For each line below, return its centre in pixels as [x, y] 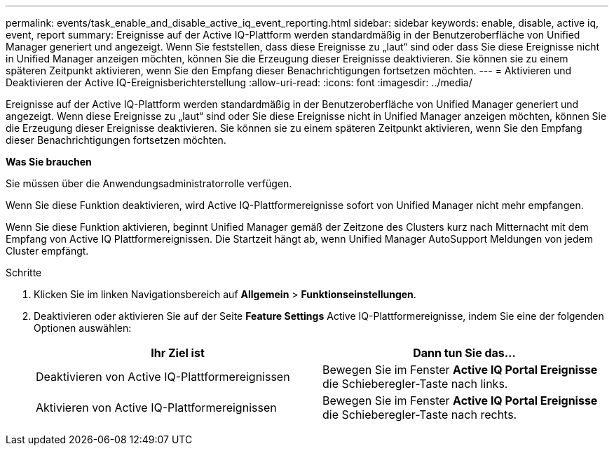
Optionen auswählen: [83, 328]
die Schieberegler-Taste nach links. [415, 384]
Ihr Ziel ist [178, 353]
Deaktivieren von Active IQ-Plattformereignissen [163, 377]
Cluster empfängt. [47, 251]
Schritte [24, 272]
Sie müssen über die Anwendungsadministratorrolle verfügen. [149, 183]
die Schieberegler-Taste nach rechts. [420, 415]
